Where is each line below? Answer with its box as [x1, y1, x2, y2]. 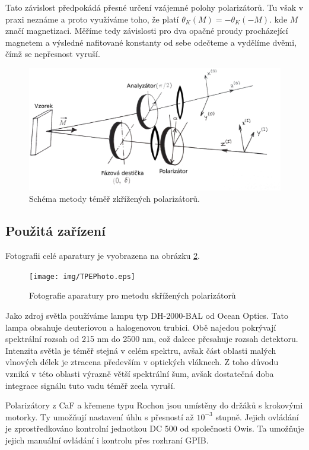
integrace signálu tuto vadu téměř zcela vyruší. [5, 379, 176, 391]
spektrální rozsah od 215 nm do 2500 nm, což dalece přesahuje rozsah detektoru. [5, 332, 298, 345]
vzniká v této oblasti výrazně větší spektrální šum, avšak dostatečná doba [5, 367, 274, 379]
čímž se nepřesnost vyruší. [5, 47, 100, 60]
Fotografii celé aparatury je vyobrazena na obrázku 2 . [5, 249, 200, 262]
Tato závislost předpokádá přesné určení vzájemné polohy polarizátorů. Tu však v [5, 1, 304, 13]
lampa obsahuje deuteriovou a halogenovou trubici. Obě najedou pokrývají [5, 321, 276, 333]
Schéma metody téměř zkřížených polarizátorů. [29, 192, 200, 205]
